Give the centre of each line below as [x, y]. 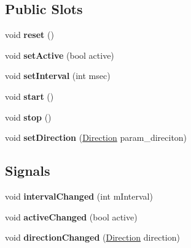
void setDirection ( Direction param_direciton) [96, 137]
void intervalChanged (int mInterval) [79, 196]
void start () [29, 96]
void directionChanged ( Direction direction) [92, 237]
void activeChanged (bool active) [71, 216]
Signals [28, 171]
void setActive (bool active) [60, 55]
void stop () [28, 117]
